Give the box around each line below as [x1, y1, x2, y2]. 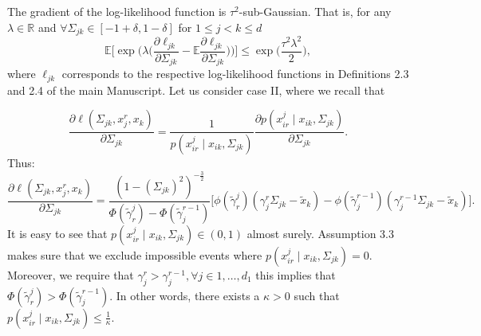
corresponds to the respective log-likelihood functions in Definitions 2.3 [61, 65, 409, 82]
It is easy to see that [7, 225, 108, 241]
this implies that [255, 266, 336, 283]
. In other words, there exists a [109, 287, 260, 303]
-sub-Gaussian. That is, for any [239, 3, 392, 19]
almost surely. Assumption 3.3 [246, 225, 395, 241]
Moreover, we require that [7, 266, 134, 283]
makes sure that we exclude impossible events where [7, 246, 262, 263]
